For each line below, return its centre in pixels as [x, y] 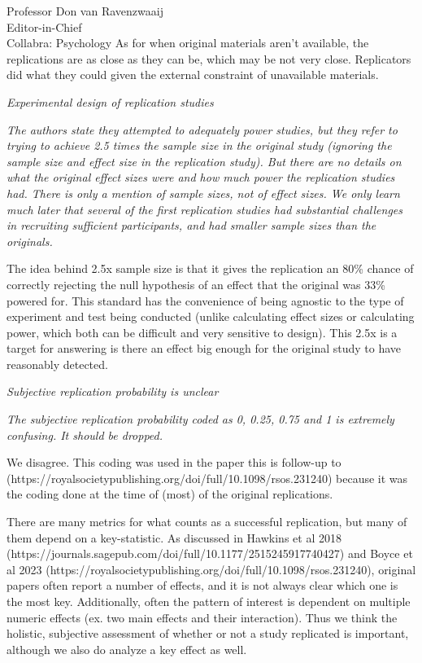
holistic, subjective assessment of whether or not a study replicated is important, [208, 633]
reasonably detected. [57, 364]
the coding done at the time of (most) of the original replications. [170, 494]
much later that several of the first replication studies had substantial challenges [205, 209]
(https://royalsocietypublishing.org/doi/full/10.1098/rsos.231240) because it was [207, 478]
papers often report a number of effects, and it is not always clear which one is [202, 585]
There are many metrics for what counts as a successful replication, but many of [207, 522]
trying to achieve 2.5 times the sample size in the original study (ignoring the [199, 145]
